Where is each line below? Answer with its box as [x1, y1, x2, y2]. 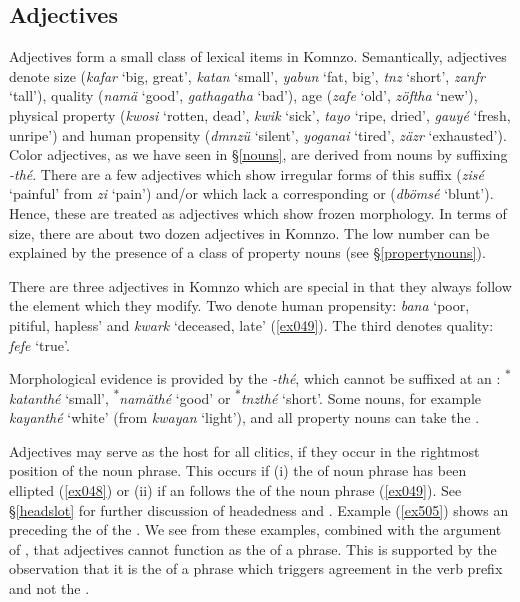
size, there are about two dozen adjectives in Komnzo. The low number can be [9, 222, 490, 243]
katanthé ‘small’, [9, 387, 109, 408]
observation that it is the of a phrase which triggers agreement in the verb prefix [9, 558, 503, 579]
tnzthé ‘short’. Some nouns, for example [240, 387, 481, 408]
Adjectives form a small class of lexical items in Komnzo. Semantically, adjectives [9, 46, 507, 67]
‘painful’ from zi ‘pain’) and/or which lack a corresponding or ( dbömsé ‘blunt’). [9, 183, 494, 204]
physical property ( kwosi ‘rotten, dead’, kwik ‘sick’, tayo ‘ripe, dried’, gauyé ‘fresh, [9, 104, 511, 125]
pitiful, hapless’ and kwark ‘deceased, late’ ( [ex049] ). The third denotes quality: [9, 314, 494, 335]
